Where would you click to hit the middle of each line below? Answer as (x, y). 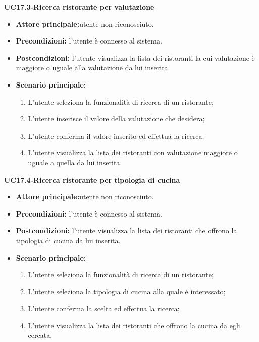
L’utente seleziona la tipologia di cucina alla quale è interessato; (127, 291)
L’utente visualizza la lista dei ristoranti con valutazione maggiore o (133, 153)
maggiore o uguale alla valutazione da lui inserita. (93, 68)
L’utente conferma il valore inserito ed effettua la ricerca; (116, 135)
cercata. (40, 335)
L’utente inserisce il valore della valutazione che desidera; (116, 119)
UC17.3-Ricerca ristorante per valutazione (79, 7)
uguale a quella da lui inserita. (75, 162)
